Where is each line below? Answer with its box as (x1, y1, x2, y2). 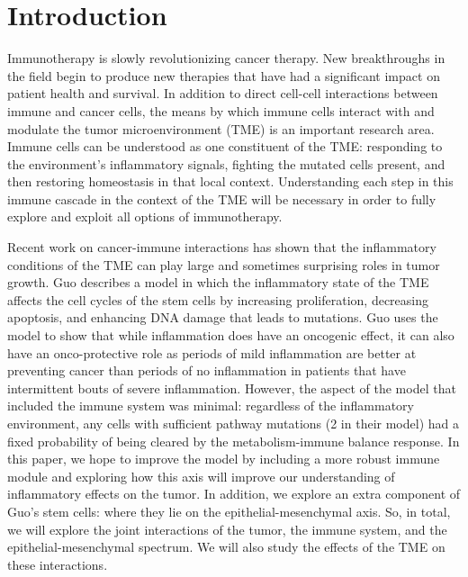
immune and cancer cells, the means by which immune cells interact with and (7, 101, 435, 120)
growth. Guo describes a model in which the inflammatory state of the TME (7, 273, 429, 292)
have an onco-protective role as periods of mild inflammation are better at (7, 343, 417, 362)
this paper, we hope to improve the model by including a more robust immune (7, 449, 440, 468)
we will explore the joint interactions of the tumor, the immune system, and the (7, 519, 447, 538)
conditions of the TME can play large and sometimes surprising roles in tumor (7, 255, 440, 274)
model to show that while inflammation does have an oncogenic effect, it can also (7, 326, 454, 345)
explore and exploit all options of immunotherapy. (7, 207, 283, 226)
